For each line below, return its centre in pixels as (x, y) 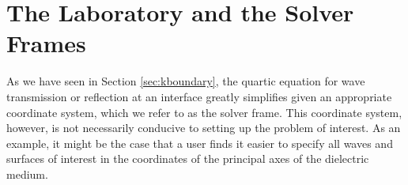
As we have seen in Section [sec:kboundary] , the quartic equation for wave (186, 81)
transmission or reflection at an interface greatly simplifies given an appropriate (199, 96)
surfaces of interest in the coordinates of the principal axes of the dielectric (188, 159)
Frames (46, 43)
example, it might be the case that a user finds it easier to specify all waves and (200, 143)
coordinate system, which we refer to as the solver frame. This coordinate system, (204, 112)
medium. (27, 174)
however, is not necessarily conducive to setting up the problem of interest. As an (204, 128)
